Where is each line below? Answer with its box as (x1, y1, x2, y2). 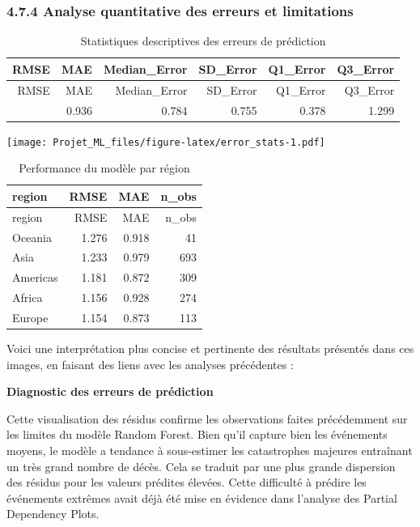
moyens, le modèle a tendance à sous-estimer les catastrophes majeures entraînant (6, 441, 413, 458)
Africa (12, 289, 43, 306)
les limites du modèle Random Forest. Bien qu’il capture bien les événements (6, 426, 388, 443)
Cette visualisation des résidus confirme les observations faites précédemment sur (6, 410, 408, 427)
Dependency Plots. (6, 505, 100, 522)
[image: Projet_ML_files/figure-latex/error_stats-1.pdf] (6, 136, 325, 148)
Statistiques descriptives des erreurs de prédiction (80, 32, 326, 49)
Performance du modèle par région (19, 159, 190, 176)
